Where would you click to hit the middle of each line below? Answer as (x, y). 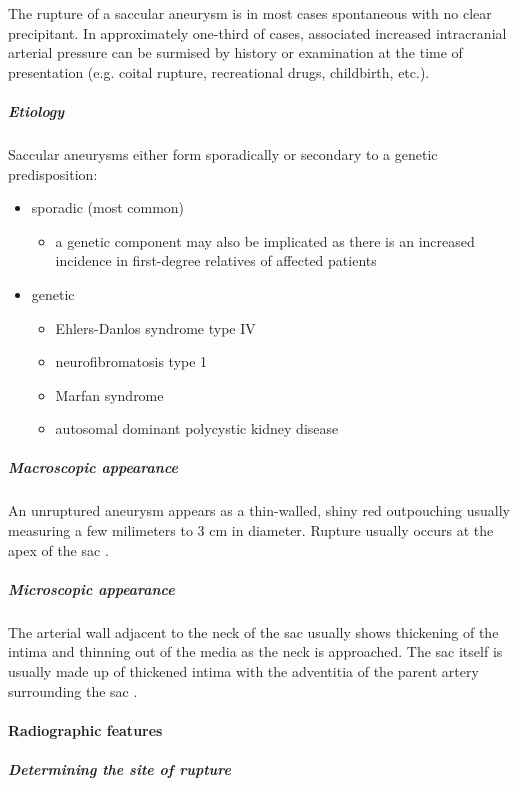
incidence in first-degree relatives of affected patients (216, 260)
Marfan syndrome (109, 394)
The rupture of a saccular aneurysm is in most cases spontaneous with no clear (250, 13)
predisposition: (53, 173)
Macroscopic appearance (93, 467)
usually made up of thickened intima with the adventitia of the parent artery (243, 670)
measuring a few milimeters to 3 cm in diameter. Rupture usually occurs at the (251, 530)
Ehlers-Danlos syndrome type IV (155, 327)
